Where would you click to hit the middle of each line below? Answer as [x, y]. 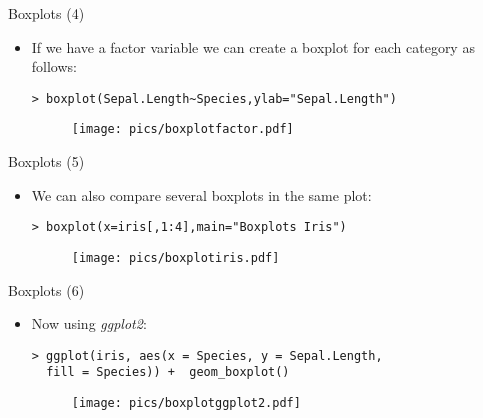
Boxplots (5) [46, 161]
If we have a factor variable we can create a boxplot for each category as [253, 46]
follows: [54, 66]
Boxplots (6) [46, 289]
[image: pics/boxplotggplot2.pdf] [186, 403]
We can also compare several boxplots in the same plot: [201, 194]
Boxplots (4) [46, 13]
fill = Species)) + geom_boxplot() [168, 372]
